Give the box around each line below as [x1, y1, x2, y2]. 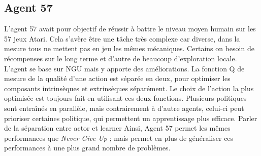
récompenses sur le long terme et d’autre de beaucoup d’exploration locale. [4, 53, 237, 63]
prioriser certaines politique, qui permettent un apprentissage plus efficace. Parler [4, 112, 257, 123]
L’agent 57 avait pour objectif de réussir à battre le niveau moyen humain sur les [4, 23, 256, 34]
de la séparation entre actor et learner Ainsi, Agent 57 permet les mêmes [4, 123, 231, 133]
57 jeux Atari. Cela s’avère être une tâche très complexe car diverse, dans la [4, 33, 240, 44]
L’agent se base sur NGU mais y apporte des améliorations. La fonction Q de [4, 63, 245, 73]
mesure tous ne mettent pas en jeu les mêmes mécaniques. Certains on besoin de [4, 43, 254, 54]
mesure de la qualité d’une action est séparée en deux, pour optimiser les [4, 73, 231, 84]
